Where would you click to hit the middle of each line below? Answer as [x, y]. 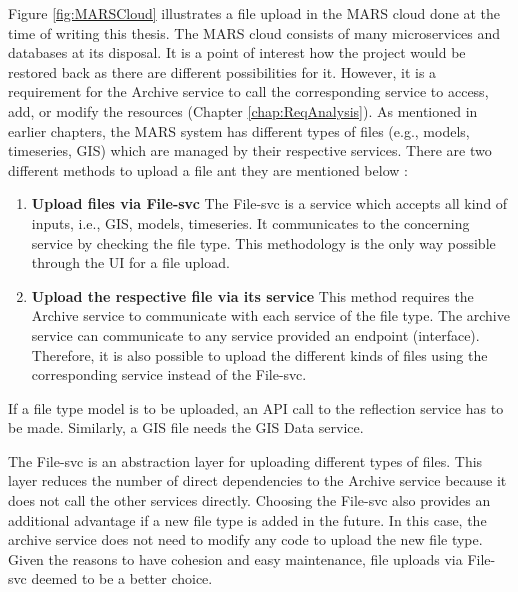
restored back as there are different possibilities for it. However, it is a [222, 71]
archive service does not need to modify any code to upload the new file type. [245, 539]
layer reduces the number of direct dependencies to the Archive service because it [257, 480]
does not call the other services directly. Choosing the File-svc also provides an [249, 500]
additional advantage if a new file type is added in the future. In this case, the [247, 519]
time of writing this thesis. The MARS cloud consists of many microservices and [254, 32]
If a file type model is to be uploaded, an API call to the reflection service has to [256, 407]
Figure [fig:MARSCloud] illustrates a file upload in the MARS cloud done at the [254, 13]
